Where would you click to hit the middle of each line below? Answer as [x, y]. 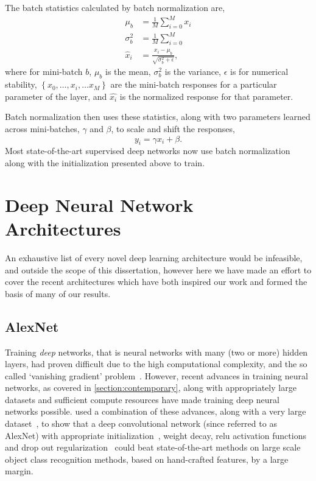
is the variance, [193, 72]
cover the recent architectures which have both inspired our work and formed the [156, 282]
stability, [21, 84]
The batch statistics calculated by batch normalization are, [115, 7]
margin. [19, 471]
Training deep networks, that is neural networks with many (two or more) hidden [156, 352]
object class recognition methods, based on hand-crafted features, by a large [147, 459]
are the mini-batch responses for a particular [194, 84]
